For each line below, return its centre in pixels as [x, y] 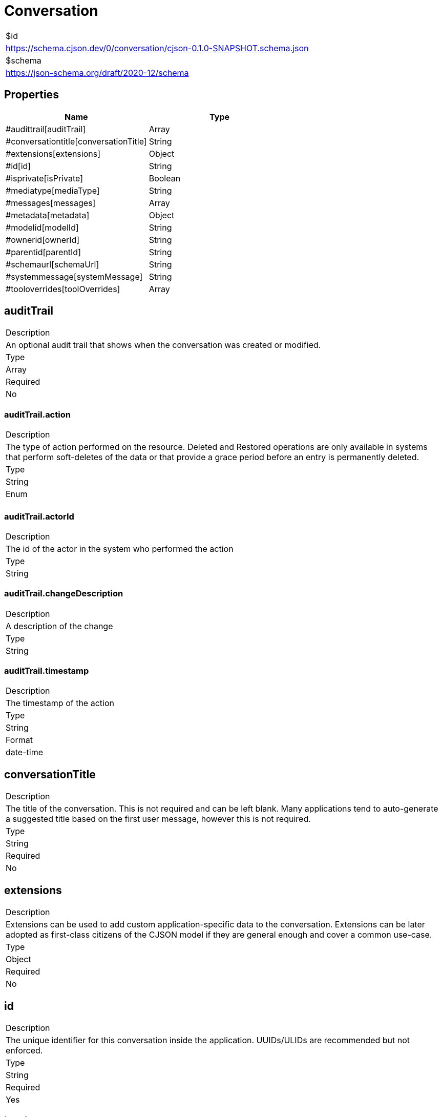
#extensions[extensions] [53, 153]
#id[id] [18, 166]
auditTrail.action [37, 414]
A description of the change [59, 626]
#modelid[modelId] [42, 227]
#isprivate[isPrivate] [44, 178]
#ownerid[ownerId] [43, 240]
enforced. [24, 1050]
